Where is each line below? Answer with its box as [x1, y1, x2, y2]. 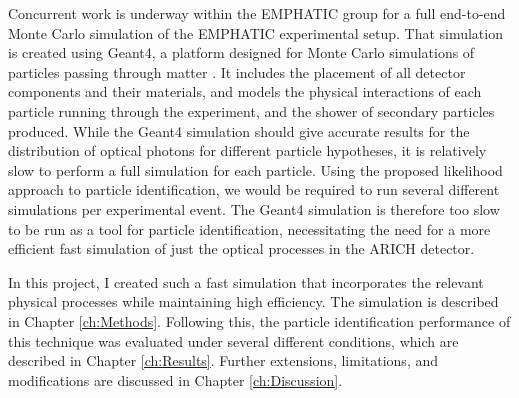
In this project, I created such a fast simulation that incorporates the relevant [8, 271, 484, 292]
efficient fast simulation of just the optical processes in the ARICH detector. [8, 238, 475, 259]
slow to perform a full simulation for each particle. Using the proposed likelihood [8, 159, 503, 180]
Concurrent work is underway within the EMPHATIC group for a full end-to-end [8, 3, 506, 23]
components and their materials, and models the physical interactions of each [8, 81, 482, 102]
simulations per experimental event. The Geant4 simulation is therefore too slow [8, 198, 500, 219]
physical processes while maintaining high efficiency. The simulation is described [8, 291, 499, 312]
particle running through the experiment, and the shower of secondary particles [8, 100, 495, 121]
